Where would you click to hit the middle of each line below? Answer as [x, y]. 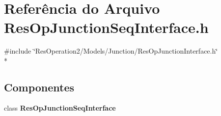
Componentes [39, 87]
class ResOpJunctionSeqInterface [60, 107]
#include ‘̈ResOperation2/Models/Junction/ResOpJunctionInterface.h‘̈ [111, 51]
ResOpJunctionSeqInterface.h [106, 27]
